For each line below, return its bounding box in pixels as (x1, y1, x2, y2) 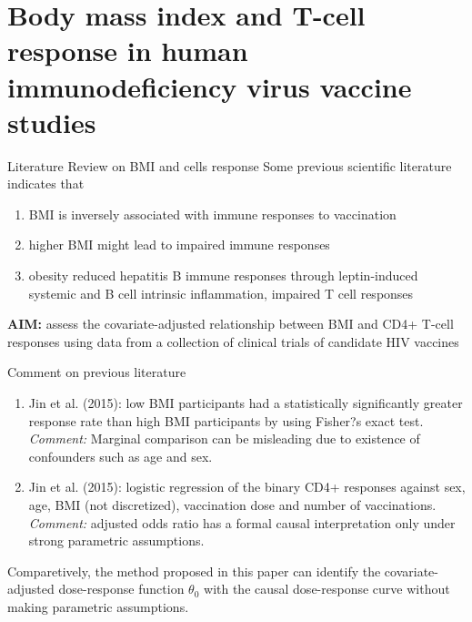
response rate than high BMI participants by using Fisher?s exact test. (28, 411, 424, 430)
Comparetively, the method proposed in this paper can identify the (7, 561, 381, 580)
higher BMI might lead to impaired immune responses (28, 235, 330, 254)
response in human (7, 32, 248, 69)
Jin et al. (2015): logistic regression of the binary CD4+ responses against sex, (28, 477, 466, 496)
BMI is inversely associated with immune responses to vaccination (28, 204, 397, 223)
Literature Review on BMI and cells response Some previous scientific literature (7, 156, 452, 175)
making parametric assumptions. (7, 597, 189, 616)
